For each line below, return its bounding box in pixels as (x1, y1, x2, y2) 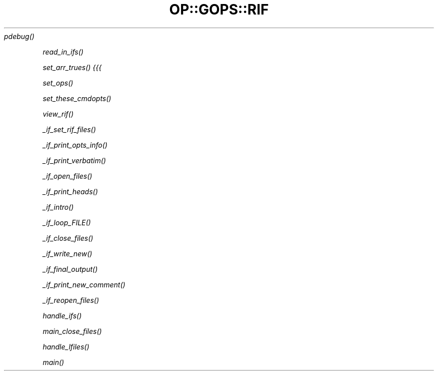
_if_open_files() (42, 171, 92, 180)
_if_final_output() (42, 264, 98, 273)
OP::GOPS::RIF (169, 1, 269, 18)
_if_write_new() (42, 249, 92, 258)
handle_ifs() (42, 311, 82, 320)
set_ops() (42, 78, 73, 87)
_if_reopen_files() (42, 295, 99, 304)
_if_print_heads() (42, 187, 98, 196)
